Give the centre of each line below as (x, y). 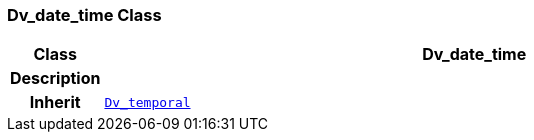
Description (55, 78)
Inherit (55, 102)
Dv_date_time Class (84, 15)
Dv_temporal (147, 102)
